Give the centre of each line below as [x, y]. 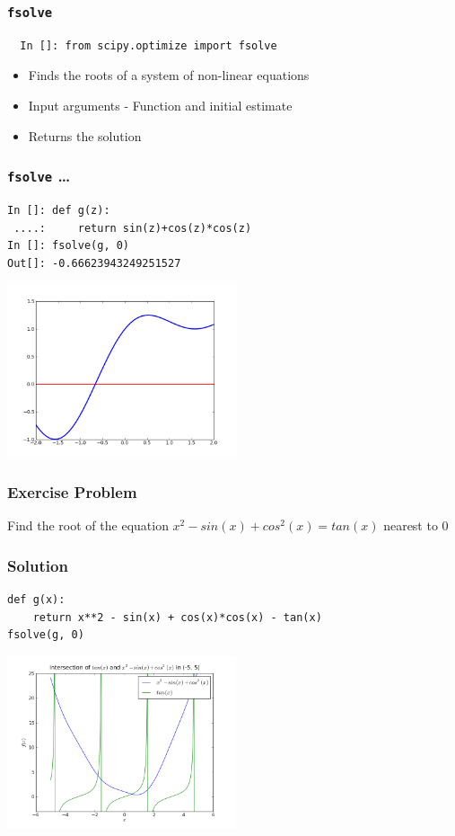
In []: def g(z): [59, 210]
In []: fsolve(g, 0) [69, 246]
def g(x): [36, 599]
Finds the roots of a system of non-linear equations [169, 75]
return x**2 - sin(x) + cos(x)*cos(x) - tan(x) [177, 617]
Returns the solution [85, 135]
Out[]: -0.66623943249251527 [94, 263]
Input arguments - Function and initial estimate [160, 105]
